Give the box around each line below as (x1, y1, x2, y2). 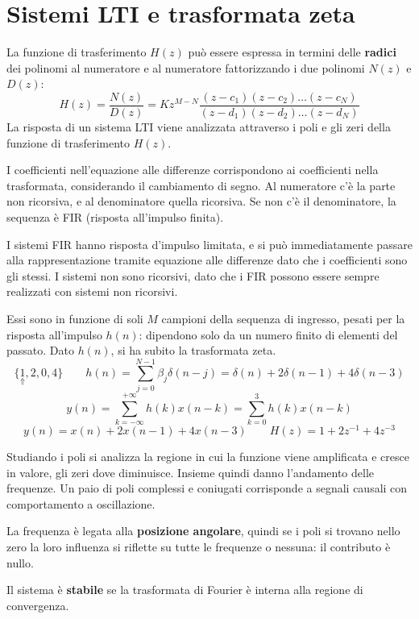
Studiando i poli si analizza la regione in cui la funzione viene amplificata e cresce (6, 448, 409, 465)
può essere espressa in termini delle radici (188, 44, 396, 60)
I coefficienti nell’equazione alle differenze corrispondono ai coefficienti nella (6, 161, 379, 178)
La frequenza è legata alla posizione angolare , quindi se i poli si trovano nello (6, 522, 400, 539)
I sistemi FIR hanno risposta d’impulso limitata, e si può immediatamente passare (6, 235, 413, 252)
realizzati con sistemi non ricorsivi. (6, 283, 178, 300)
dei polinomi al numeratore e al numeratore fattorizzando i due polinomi (6, 59, 365, 76)
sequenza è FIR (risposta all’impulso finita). (6, 208, 224, 225)
